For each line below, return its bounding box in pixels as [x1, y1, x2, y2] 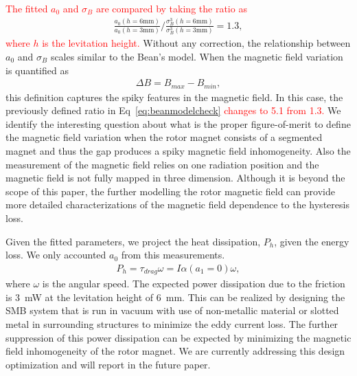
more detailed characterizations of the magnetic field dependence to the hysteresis [5, 197, 349, 212]
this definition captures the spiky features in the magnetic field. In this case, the [5, 89, 343, 104]
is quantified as [5, 63, 69, 77]
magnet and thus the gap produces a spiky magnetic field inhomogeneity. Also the [5, 144, 351, 158]
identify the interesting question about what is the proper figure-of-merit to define [5, 116, 351, 131]
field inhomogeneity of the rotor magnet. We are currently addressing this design [5, 344, 345, 358]
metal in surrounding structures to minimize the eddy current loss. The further [5, 317, 338, 331]
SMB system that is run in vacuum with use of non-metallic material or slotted [5, 303, 339, 318]
